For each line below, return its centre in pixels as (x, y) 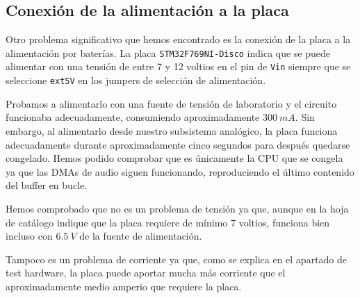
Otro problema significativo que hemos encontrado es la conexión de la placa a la (178, 39)
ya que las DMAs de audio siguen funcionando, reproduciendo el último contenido (180, 171)
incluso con (29, 236)
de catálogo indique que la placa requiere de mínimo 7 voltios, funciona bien (168, 222)
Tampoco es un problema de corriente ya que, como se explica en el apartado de (177, 259)
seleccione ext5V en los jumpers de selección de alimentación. (136, 80)
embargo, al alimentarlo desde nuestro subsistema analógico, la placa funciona (172, 130)
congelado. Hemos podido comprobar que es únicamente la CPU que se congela (174, 158)
